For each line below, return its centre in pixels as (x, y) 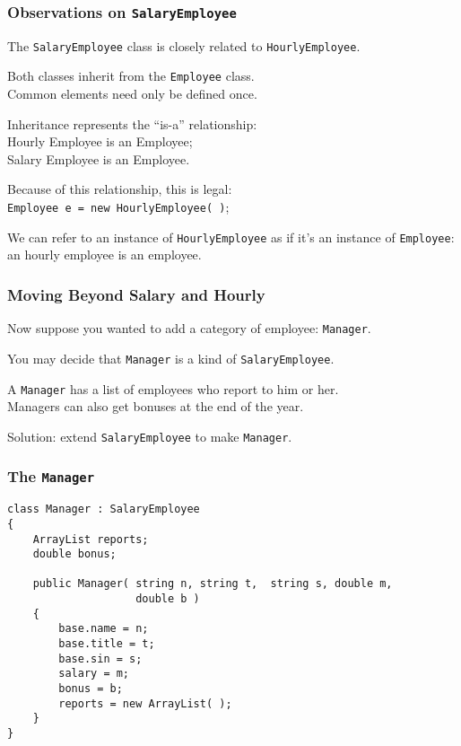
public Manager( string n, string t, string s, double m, (213, 584)
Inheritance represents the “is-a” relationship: (132, 123)
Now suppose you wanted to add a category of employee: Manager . (189, 328)
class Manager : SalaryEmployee (104, 509)
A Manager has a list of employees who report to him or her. (173, 388)
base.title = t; (107, 644)
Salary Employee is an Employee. (99, 158)
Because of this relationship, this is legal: (120, 189)
